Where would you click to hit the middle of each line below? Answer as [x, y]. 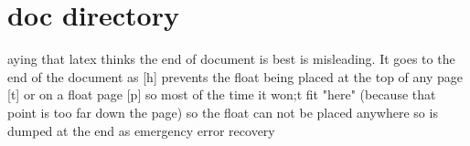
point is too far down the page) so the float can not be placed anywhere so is [223, 112]
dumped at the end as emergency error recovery [141, 130]
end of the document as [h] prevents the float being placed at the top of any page [235, 76]
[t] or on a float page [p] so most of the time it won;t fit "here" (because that [222, 94]
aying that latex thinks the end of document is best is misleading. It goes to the [231, 59]
